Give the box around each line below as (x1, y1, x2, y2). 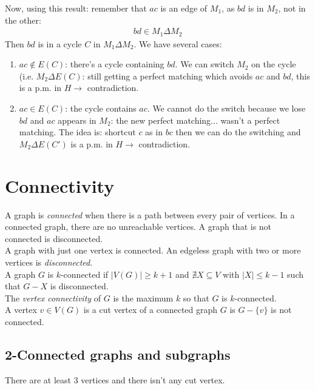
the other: (5, 13, 41, 26)
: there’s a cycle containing (65, 58, 164, 70)
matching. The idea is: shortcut (19, 126, 136, 138)
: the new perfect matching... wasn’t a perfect (110, 113, 280, 126)
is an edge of (160, 2, 208, 14)
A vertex (5, 303, 37, 316)
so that (183, 291, 209, 304)
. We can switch (175, 58, 234, 70)
